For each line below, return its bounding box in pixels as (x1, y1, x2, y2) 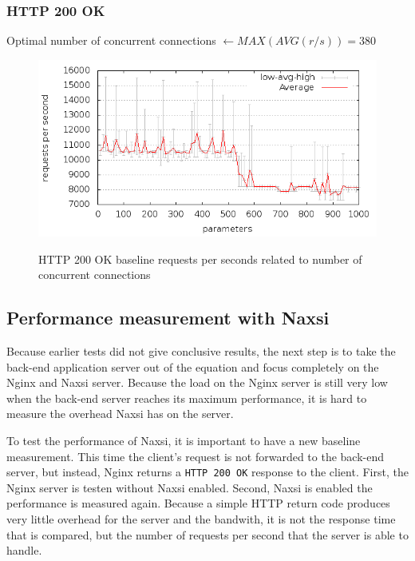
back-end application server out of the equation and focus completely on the (6, 358, 379, 375)
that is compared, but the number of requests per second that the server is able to (6, 526, 409, 543)
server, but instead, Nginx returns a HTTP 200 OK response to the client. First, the (6, 464, 409, 480)
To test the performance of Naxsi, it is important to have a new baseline (6, 432, 361, 449)
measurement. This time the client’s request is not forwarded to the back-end (6, 448, 384, 464)
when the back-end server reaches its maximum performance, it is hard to (6, 389, 367, 406)
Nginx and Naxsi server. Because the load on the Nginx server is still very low (6, 374, 388, 391)
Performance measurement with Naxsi (6, 305, 330, 330)
